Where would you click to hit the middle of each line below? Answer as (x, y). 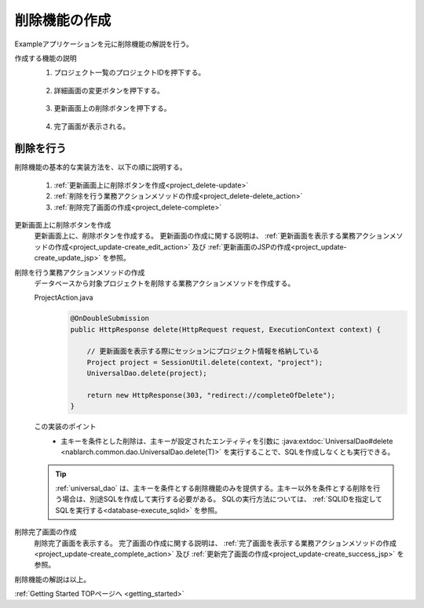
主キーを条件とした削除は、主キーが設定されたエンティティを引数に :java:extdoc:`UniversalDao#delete (227, 441)
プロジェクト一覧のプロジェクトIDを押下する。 (130, 73)
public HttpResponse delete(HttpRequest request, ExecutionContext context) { (225, 329)
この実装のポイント (65, 427)
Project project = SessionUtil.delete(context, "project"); (205, 362)
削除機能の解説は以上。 (52, 579)
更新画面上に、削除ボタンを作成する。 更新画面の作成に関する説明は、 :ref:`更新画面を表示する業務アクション (212, 236)
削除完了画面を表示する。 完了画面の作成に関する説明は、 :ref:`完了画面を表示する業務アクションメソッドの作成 (215, 543)
